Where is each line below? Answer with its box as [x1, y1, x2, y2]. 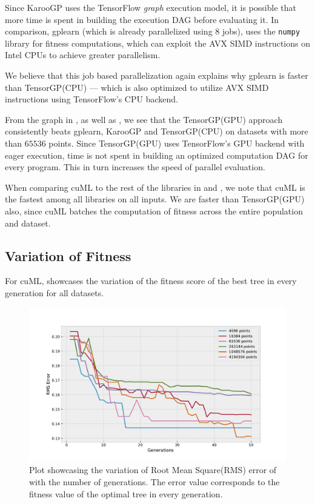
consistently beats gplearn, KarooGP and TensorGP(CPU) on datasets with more [5, 125, 308, 138]
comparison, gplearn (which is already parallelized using [5, 25, 213, 38]
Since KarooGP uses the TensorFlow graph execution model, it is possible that [5, 1, 296, 13]
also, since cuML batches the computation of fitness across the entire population [5, 204, 303, 217]
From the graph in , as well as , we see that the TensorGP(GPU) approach [5, 113, 283, 125]
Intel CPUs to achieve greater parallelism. [5, 48, 161, 61]
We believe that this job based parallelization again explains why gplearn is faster [5, 69, 308, 82]
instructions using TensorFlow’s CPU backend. [5, 93, 178, 105]
